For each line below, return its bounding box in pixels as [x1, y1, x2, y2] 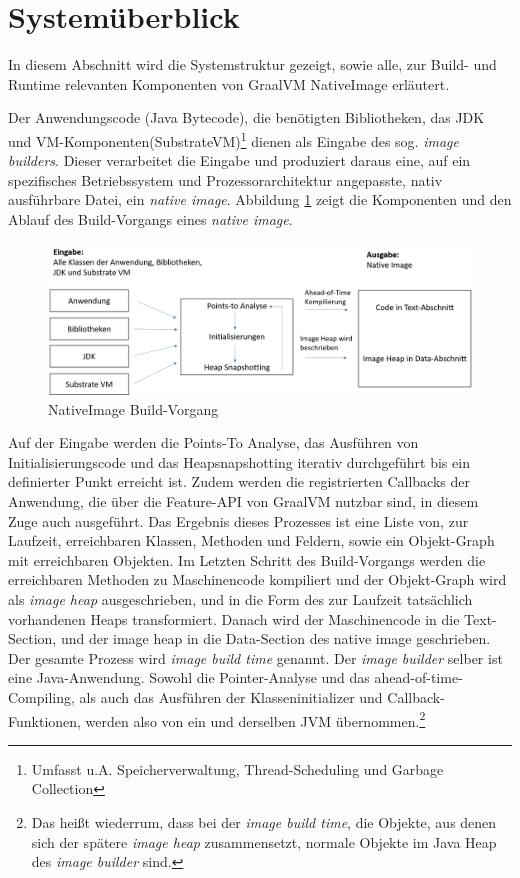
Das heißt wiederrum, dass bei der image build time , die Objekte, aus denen [31, 812, 497, 833]
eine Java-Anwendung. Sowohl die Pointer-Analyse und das [8, 667, 370, 688]
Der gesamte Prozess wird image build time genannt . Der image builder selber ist [8, 647, 503, 668]
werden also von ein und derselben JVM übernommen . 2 [85, 707, 426, 731]
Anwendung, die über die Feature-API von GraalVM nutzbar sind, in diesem [8, 491, 479, 512]
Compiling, [8, 686, 75, 707]
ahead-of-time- [374, 667, 463, 688]
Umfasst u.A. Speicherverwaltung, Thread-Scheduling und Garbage [31, 758, 444, 779]
